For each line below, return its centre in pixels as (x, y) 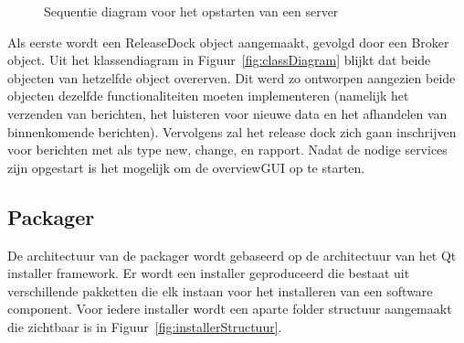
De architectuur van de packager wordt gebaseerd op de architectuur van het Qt (232, 255)
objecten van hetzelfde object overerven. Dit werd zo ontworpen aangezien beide (232, 77)
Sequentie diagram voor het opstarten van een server (191, 11)
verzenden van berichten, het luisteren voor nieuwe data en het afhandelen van (227, 113)
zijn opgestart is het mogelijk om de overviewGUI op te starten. (186, 167)
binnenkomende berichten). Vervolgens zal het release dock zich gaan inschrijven (232, 131)
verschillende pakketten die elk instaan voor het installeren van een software (220, 290)
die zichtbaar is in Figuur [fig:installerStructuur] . (145, 326)
